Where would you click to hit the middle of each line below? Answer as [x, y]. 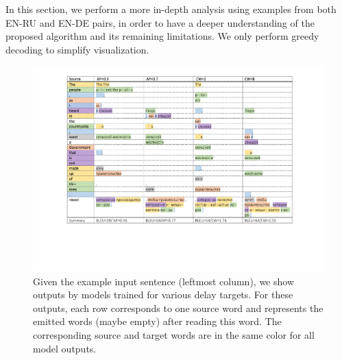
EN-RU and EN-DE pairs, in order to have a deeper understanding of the [160, 22]
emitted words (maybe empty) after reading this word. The [157, 321]
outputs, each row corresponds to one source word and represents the [178, 308]
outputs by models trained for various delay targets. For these [163, 295]
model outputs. [65, 348]
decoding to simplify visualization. [77, 49]
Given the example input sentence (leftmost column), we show [164, 281]
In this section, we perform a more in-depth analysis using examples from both [171, 9]
